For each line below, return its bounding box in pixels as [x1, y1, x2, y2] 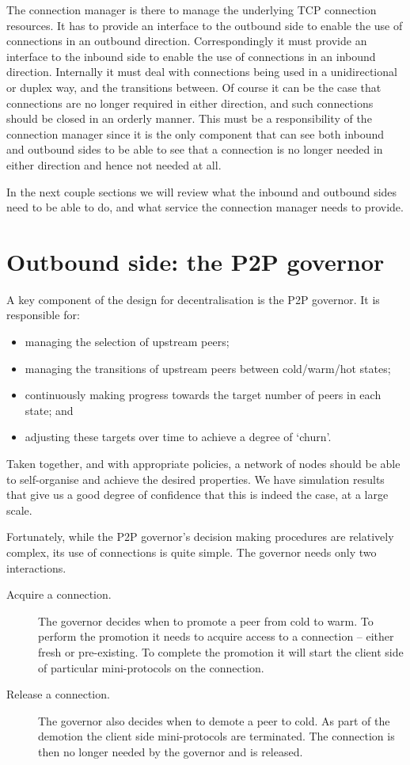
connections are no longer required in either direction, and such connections [6, 94, 374, 111]
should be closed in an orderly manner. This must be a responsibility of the [6, 110, 372, 127]
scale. [6, 501, 32, 518]
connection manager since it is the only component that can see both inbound [6, 125, 385, 142]
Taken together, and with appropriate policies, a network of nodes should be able [6, 455, 401, 471]
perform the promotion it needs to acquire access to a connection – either [38, 628, 394, 645]
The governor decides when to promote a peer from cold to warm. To [38, 612, 374, 629]
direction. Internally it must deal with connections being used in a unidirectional [6, 63, 397, 80]
